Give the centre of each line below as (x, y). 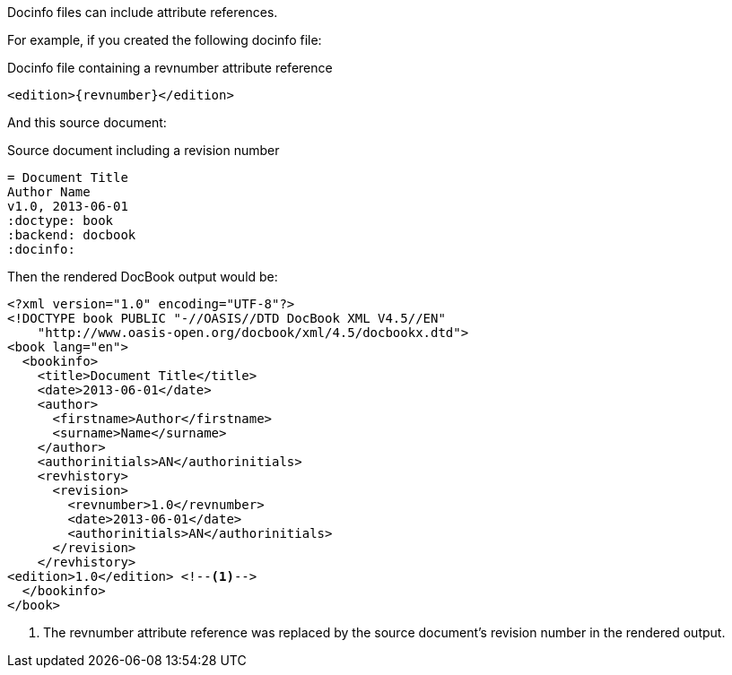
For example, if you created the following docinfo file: (165, 40)
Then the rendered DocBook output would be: (143, 277)
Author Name (49, 192)
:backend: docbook (72, 235)
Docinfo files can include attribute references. (143, 12)
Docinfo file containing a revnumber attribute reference (170, 68)
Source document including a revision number (144, 150)
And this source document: (87, 122)
